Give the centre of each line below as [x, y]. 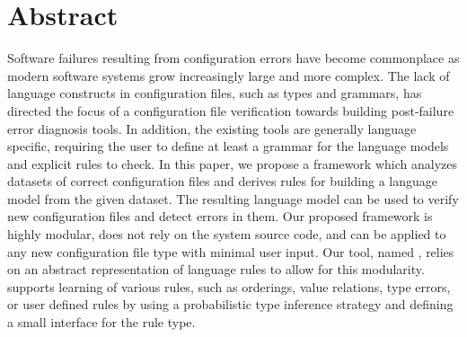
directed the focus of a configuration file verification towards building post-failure [231, 110]
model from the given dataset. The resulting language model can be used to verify [233, 198]
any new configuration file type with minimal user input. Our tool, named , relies [231, 251]
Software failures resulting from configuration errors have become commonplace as [233, 58]
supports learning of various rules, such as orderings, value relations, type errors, [229, 286]
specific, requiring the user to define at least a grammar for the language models [228, 146]
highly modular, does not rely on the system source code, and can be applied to [227, 234]
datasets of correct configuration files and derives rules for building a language [222, 181]
